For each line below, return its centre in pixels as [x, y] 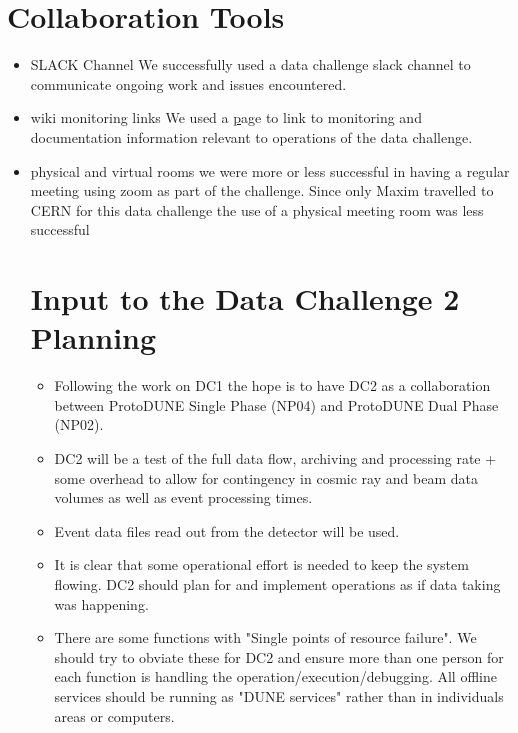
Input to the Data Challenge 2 [245, 298]
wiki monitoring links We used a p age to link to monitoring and [226, 117]
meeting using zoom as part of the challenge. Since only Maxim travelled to [262, 190]
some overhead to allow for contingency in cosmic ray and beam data [266, 477]
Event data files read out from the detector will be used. [227, 530]
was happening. [101, 603]
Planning [93, 337]
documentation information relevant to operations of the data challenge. [251, 136]
